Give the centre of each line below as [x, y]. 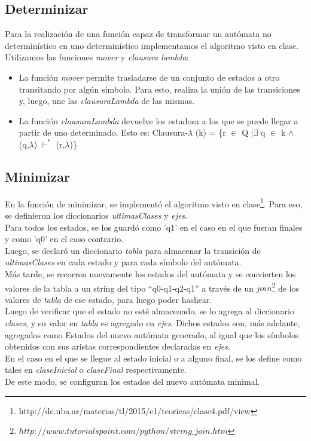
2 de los [286, 287]
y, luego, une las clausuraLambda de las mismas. [107, 101]
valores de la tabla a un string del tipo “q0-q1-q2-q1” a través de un [129, 288]
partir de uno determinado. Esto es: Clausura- [103, 132]
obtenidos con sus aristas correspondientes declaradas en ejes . [118, 346]
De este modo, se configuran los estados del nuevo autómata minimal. [132, 381]
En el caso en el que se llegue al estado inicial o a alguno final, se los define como [153, 358]
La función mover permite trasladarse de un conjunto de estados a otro [149, 77]
